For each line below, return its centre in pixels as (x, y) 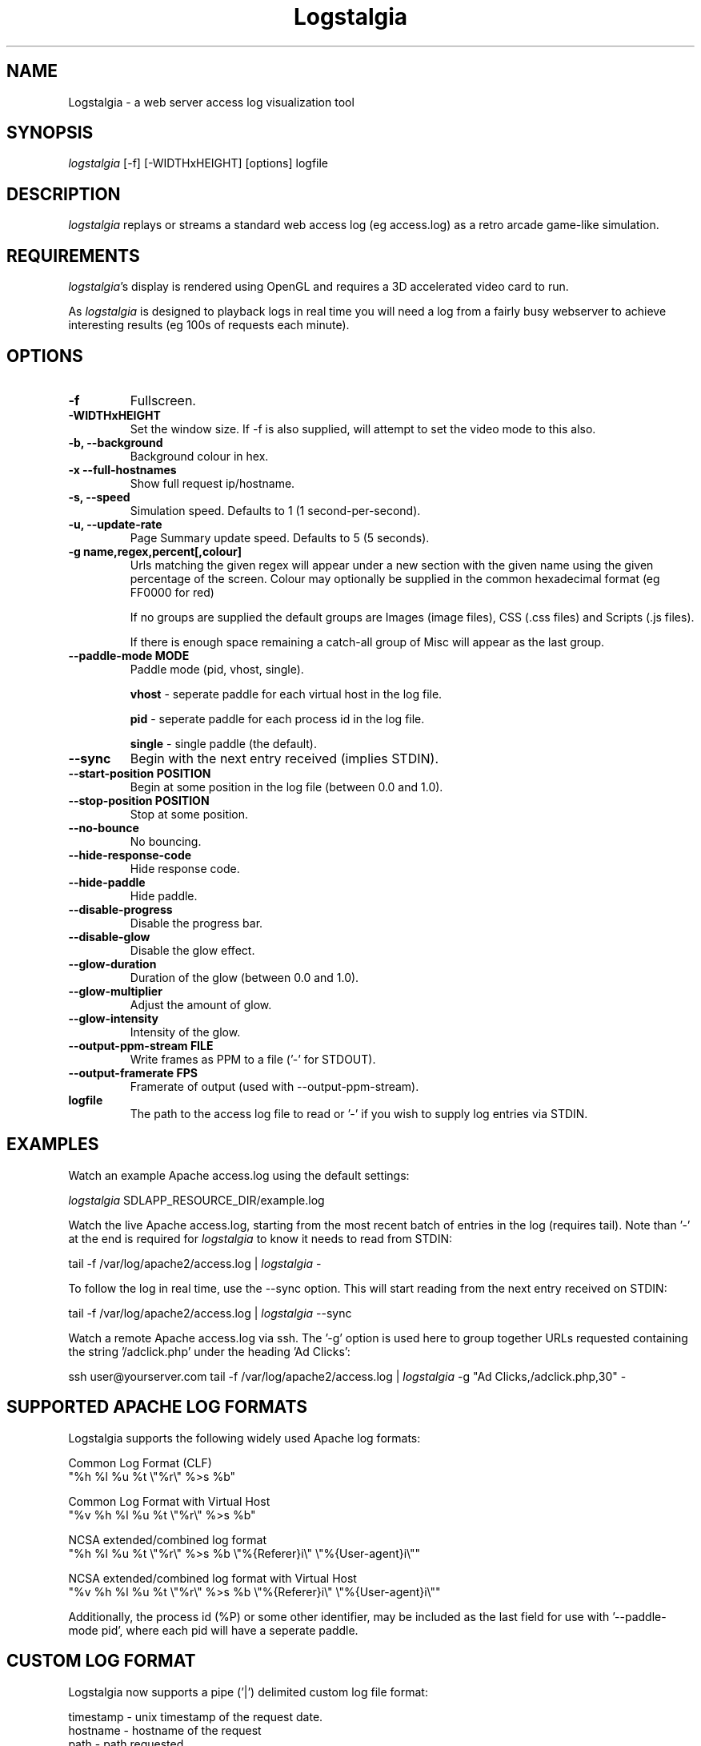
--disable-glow (109, 936)
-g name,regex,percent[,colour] (155, 551)
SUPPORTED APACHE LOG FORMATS (157, 1407)
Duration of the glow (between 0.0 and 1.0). (244, 977)
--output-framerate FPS (133, 1072)
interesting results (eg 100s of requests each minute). (209, 325)
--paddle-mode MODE (129, 655)
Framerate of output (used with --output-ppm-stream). (274, 1086)
